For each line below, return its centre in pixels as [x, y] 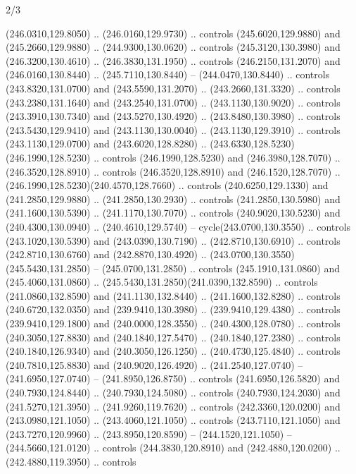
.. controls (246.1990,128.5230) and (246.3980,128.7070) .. [217, 157]
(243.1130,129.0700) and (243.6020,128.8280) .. [106, 144]
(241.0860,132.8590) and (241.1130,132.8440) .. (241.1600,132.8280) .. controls [173, 295]
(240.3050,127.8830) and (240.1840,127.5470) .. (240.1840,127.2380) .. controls [173, 337]
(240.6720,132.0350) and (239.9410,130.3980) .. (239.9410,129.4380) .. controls [173, 309]
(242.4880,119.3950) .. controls [71, 461]
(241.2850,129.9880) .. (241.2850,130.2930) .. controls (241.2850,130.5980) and [173, 199]
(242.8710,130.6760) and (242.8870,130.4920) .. [106, 254]
